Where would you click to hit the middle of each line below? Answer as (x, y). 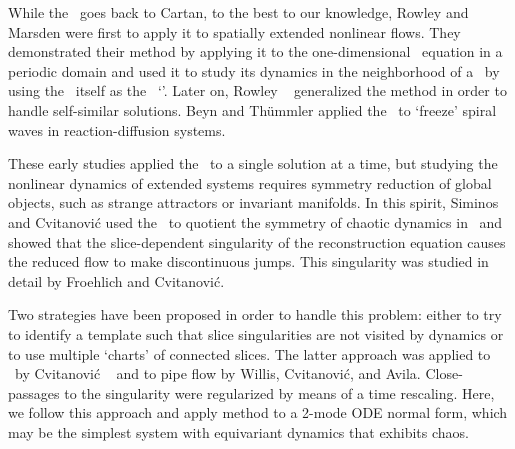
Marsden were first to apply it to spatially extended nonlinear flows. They (234, 31)
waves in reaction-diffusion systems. (117, 129)
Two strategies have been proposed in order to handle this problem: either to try (255, 314)
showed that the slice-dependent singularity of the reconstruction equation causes (257, 241)
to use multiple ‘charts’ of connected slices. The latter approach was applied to (249, 353)
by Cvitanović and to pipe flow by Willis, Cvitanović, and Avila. (217, 373)
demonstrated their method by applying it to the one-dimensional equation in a (255, 51)
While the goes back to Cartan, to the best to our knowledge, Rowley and (238, 12)
